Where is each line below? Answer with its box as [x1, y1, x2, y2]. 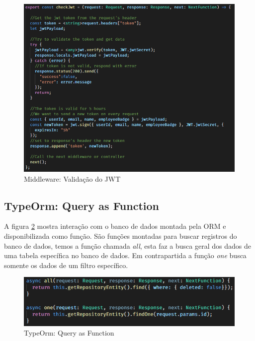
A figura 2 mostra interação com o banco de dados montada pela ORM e [4, 221, 226, 231]
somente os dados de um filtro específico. [4, 260, 128, 270]
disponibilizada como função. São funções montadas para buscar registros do [4, 230, 237, 241]
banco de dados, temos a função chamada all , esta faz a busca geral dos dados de [4, 240, 251, 251]
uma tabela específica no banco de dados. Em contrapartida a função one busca [4, 250, 247, 261]
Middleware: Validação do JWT [24, 173, 121, 184]
